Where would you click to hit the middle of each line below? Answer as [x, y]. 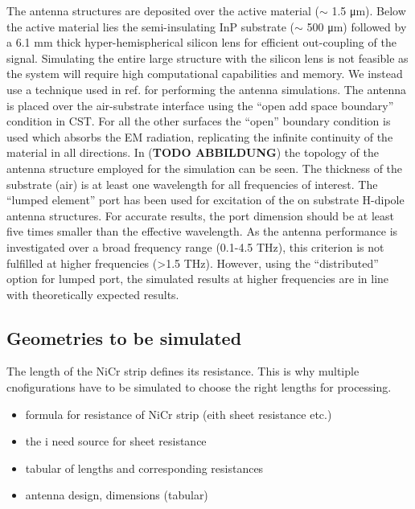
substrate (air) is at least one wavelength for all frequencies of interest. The [192, 184]
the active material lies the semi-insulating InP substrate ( [151, 26]
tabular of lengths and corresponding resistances [144, 468]
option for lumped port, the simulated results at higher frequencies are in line [198, 279]
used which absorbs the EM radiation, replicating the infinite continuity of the [200, 136]
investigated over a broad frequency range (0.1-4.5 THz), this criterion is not [195, 246]
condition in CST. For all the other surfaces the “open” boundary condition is [199, 121]
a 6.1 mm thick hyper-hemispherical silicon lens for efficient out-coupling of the [201, 42]
